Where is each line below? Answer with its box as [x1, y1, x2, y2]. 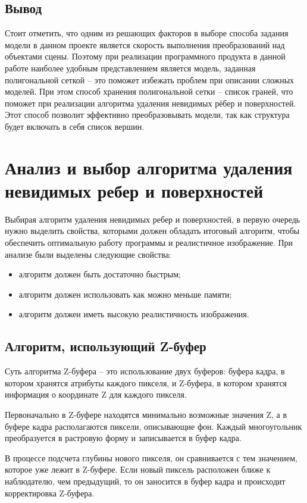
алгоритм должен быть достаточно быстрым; [18, 268, 181, 280]
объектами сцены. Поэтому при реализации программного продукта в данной [5, 50, 286, 63]
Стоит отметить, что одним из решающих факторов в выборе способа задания [5, 27, 289, 39]
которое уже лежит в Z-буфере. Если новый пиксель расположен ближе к [5, 463, 271, 476]
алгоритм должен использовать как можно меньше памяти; [18, 288, 232, 300]
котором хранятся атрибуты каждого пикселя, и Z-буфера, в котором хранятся [5, 376, 287, 389]
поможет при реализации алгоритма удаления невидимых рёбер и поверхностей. [5, 96, 296, 109]
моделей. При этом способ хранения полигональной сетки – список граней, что [5, 85, 293, 98]
